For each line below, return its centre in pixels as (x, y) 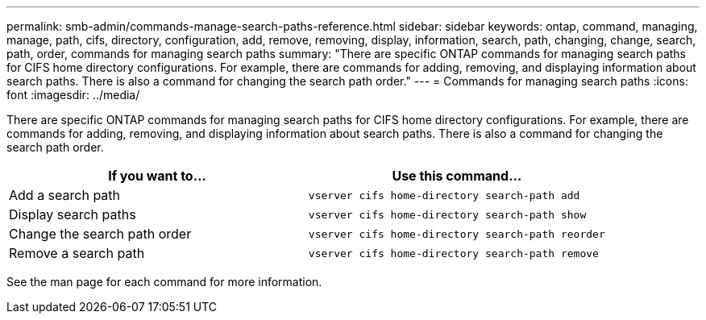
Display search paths (73, 214)
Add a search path (65, 195)
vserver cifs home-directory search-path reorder (457, 234)
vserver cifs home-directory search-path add (444, 195)
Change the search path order (100, 234)
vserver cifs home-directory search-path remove (453, 253)
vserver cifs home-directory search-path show (447, 214)
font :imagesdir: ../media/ (73, 95)
